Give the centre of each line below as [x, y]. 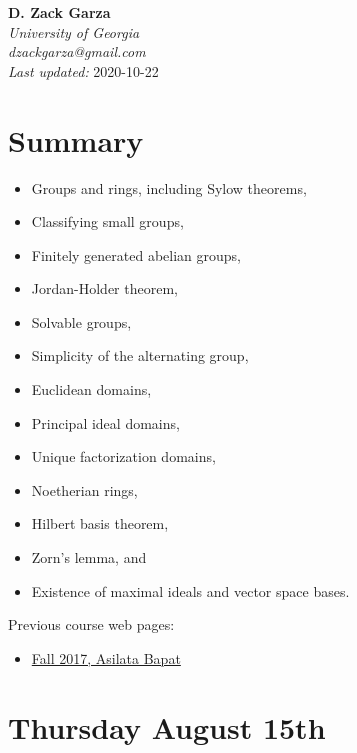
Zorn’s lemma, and [89, 557]
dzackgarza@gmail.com [77, 51]
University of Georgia [74, 31]
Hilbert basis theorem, [100, 523]
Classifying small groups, [107, 221]
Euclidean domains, [91, 389]
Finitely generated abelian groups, [136, 254]
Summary [76, 139]
